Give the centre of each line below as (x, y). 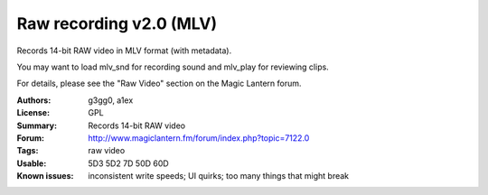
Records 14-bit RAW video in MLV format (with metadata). (124, 51)
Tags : (28, 151)
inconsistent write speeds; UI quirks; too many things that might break (219, 176)
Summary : (37, 125)
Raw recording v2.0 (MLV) (117, 23)
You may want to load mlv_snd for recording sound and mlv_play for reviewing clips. (173, 67)
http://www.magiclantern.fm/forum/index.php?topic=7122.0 (199, 138)
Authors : (34, 100)
